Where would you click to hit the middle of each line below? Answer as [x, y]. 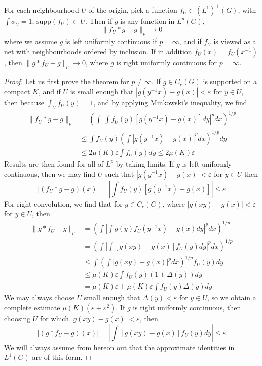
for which [54, 318]
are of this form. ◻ [62, 357]
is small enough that [102, 91]
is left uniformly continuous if [111, 41]
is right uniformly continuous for [166, 62]
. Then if [99, 21]
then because [24, 103]
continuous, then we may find [50, 173]
